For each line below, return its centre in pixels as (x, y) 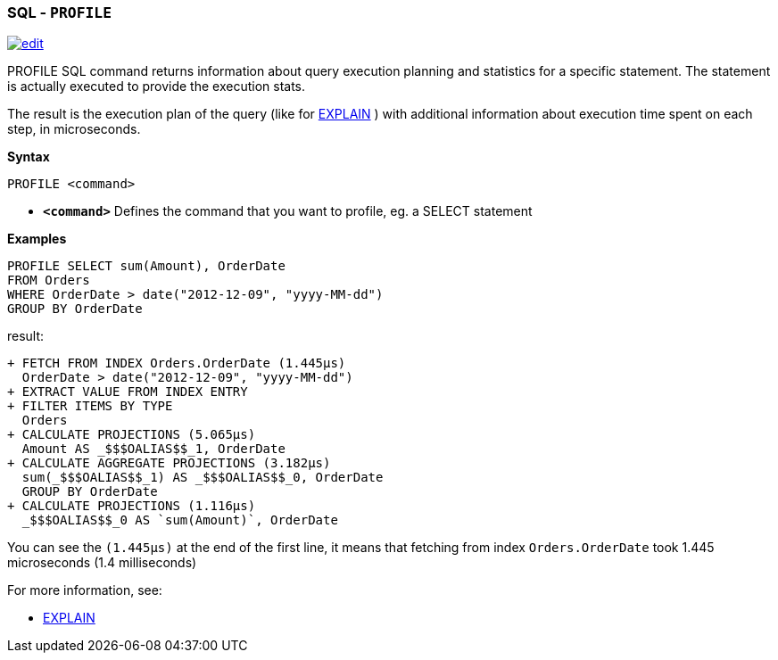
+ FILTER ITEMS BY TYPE (90, 406)
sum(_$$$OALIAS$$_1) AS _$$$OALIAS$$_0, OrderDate (203, 478)
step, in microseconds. (74, 129)
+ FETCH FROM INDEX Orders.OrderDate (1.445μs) (177, 363)
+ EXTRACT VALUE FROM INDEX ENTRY (128, 392)
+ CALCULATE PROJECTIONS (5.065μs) (132, 435)
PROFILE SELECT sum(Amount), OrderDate (146, 266)
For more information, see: (85, 590)
